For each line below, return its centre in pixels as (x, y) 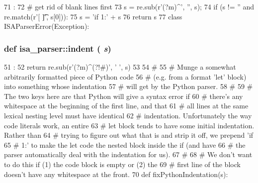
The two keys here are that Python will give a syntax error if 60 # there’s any (124, 96)
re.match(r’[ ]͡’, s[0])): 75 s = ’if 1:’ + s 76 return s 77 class (93, 16)
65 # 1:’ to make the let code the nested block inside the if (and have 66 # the (125, 144)
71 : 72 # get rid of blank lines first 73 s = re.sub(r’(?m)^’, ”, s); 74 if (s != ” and (129, 6)
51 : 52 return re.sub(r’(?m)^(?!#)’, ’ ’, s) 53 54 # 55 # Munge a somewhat (120, 67)
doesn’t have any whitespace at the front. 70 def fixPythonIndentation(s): (116, 174)
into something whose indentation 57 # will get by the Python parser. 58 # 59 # (129, 86)
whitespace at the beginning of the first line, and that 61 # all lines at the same (126, 106)
